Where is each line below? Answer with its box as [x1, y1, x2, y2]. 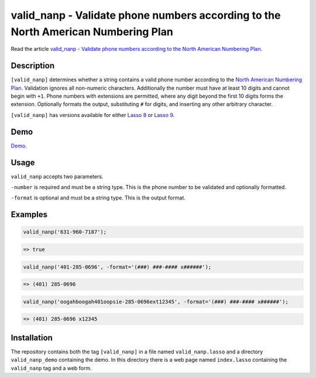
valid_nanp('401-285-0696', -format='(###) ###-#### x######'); [23, 263, 212, 270]
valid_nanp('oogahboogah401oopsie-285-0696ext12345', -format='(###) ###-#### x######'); [23, 298, 289, 305]
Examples [11, 209, 48, 219]
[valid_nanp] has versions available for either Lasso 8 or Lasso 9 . [11, 111, 175, 118]
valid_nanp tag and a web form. [11, 365, 92, 372]
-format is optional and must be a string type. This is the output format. [11, 194, 186, 201]
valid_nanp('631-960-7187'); [23, 229, 107, 235]
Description [11, 61, 55, 71]
